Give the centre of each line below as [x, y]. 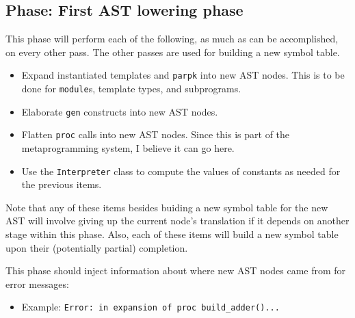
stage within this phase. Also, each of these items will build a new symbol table [172, 234]
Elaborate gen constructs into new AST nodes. [120, 111]
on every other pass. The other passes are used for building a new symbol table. [173, 52]
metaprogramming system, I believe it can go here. [128, 148]
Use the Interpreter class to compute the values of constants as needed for [181, 171]
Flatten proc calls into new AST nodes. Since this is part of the [156, 134]
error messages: [37, 283]
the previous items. [62, 184]
